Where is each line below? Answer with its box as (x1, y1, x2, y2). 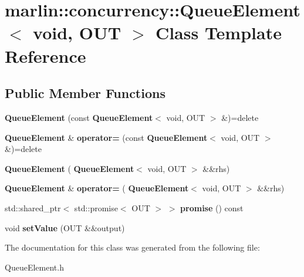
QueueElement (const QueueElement (5, 111, 153, 123)
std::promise (74, 201, 118, 214)
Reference (5, 43, 86, 67)
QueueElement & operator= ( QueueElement (5, 182, 189, 194)
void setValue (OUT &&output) (5, 221, 125, 234)
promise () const (180, 201, 244, 214)
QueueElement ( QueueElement (5, 162, 134, 174)
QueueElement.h (5, 261, 64, 273)
